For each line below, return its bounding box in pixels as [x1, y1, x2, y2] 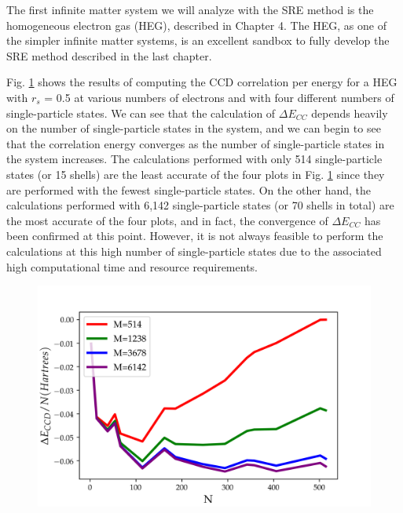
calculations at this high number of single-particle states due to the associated [6, 242, 382, 259]
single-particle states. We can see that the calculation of [6, 104, 276, 121]
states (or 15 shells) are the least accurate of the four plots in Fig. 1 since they [6, 166, 385, 182]
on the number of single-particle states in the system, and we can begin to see [6, 120, 381, 136]
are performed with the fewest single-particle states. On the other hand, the [6, 181, 372, 198]
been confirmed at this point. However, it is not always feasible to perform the [6, 227, 383, 244]
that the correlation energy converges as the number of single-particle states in [6, 135, 385, 151]
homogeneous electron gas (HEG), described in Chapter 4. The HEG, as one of [6, 16, 387, 33]
